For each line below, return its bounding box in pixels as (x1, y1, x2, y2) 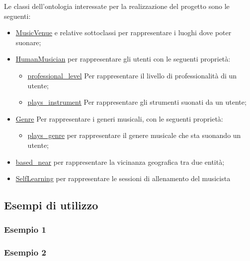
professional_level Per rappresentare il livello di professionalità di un (27, 70, 237, 80)
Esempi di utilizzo (4, 197, 98, 213)
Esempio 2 (4, 246, 46, 259)
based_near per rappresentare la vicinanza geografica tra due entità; (15, 156, 225, 167)
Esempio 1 (4, 223, 46, 236)
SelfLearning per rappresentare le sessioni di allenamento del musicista (15, 173, 231, 184)
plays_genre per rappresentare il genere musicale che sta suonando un (27, 130, 241, 140)
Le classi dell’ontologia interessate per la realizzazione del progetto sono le (4, 1, 230, 11)
